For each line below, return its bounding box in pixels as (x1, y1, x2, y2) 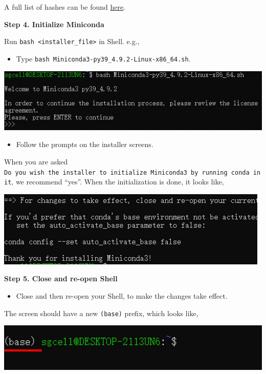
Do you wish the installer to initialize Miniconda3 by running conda (4, 169, 250, 176)
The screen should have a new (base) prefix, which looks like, (4, 307, 198, 318)
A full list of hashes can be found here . (4, 2, 126, 12)
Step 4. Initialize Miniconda (4, 18, 104, 29)
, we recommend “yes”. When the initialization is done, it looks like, (11, 176, 224, 187)
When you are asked (4, 156, 68, 167)
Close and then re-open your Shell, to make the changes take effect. (16, 290, 228, 301)
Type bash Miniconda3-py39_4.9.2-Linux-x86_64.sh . (16, 53, 191, 64)
